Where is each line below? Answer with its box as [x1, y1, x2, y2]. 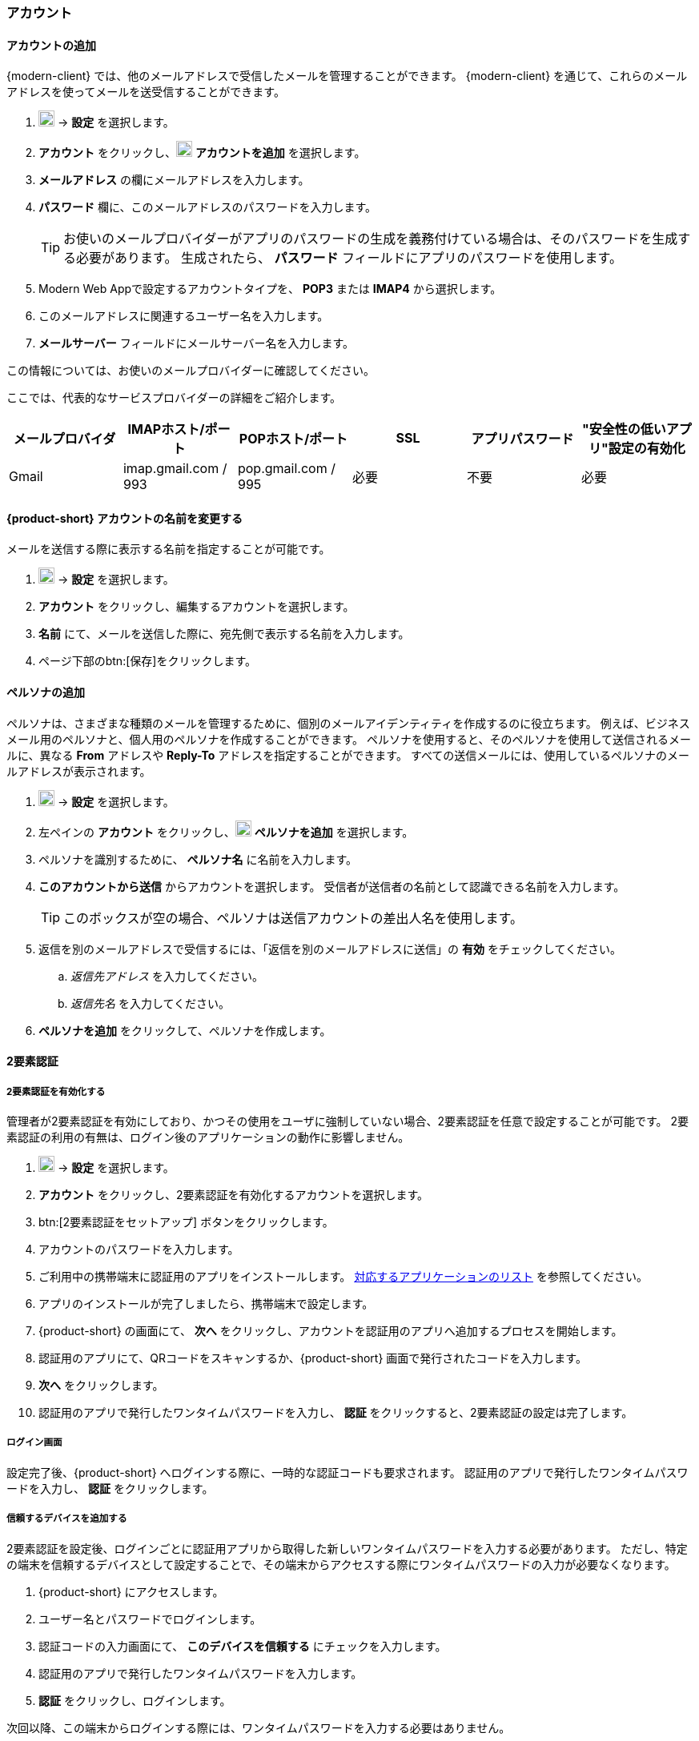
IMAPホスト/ [127, 421, 205, 438]
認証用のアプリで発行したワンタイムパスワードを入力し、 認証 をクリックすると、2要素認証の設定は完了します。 [38, 1406, 633, 1420]
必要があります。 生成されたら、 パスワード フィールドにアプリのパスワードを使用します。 [76, 250, 623, 267]
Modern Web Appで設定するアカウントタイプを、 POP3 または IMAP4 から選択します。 [38, 282, 502, 296]
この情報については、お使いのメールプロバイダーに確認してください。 [6, 363, 375, 378]
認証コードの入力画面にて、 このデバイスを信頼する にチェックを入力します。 [38, 1639, 447, 1653]
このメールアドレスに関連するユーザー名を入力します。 [38, 309, 329, 323]
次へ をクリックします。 [38, 1378, 164, 1393]
